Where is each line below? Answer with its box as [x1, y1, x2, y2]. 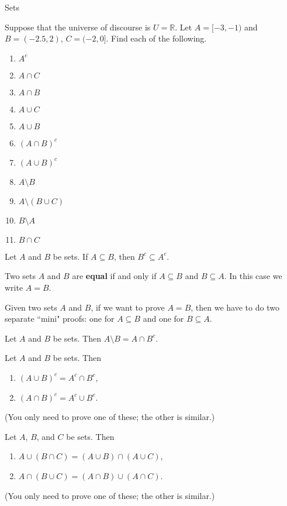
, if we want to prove [91, 301, 165, 313]
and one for [143, 312, 184, 325]
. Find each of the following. [106, 32, 207, 44]
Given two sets [5, 301, 57, 313]
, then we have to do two [191, 301, 279, 313]
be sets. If [53, 250, 88, 262]
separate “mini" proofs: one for [5, 312, 115, 325]
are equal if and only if [72, 270, 157, 282]
